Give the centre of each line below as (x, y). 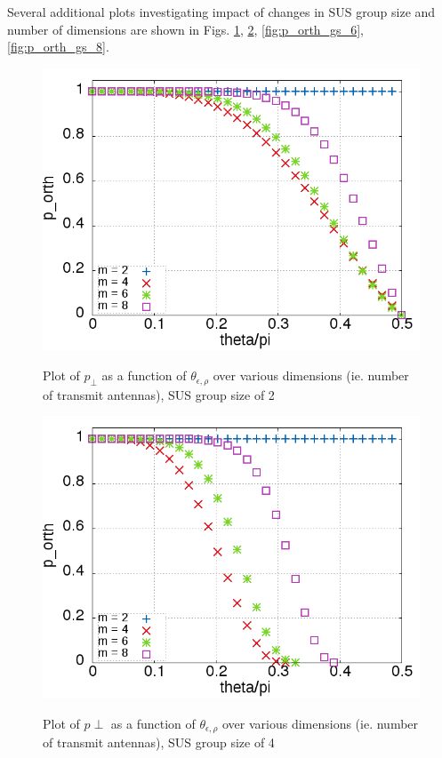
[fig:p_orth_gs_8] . (58, 47)
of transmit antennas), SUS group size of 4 (159, 742)
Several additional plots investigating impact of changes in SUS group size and (221, 12)
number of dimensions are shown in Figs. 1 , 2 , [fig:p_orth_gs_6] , (185, 29)
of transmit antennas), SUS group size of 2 (159, 394)
